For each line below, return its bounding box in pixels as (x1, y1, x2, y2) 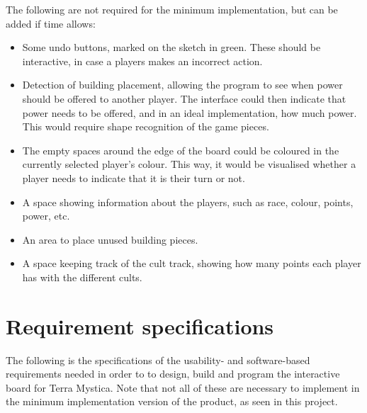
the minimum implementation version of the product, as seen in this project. (6, 394, 338, 409)
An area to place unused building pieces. (22, 232, 198, 247)
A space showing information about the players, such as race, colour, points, (22, 194, 354, 209)
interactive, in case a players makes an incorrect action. (22, 53, 263, 68)
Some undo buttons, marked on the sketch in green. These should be (22, 40, 321, 55)
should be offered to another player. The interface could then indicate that (22, 91, 346, 106)
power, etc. (22, 208, 70, 223)
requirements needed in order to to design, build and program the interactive (6, 366, 340, 381)
